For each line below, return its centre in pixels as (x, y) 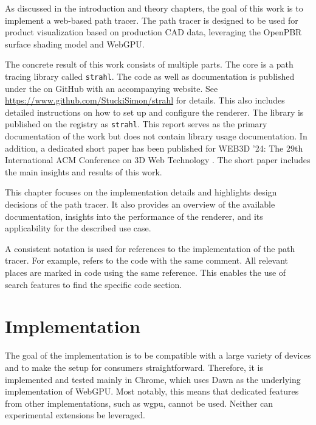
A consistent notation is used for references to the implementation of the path (150, 248)
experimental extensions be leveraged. (75, 415)
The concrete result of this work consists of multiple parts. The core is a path (149, 64)
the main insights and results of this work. (84, 171)
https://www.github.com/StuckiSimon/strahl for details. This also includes (145, 100)
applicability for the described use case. (78, 228)
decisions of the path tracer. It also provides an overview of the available (140, 204)
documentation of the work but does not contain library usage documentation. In (156, 136)
